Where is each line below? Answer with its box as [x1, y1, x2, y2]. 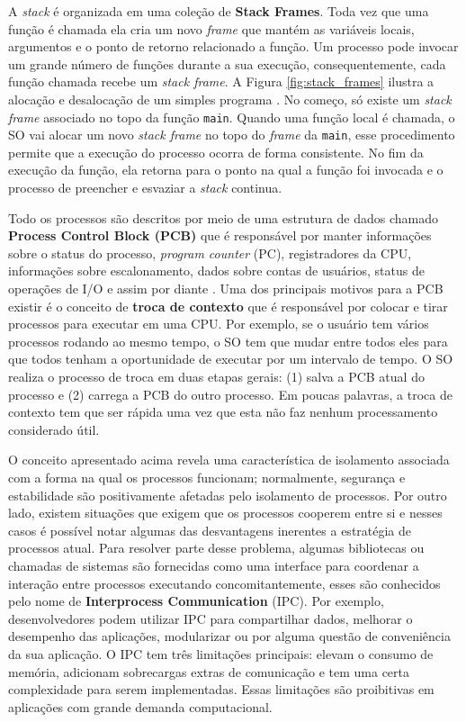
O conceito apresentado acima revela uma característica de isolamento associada [8, 450, 450, 469]
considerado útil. [8, 420, 100, 438]
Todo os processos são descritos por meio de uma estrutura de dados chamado [8, 208, 439, 227]
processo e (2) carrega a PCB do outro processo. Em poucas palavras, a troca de [8, 384, 453, 403]
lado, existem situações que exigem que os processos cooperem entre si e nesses [8, 503, 443, 522]
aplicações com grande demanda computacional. [8, 697, 273, 716]
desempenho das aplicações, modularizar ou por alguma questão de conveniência [8, 627, 451, 645]
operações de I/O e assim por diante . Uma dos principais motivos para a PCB [8, 279, 444, 298]
